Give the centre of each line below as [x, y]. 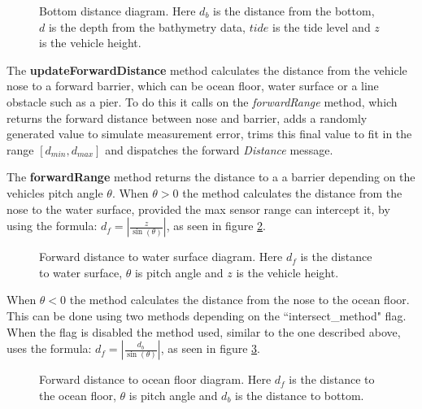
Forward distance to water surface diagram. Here [161, 257]
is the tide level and [322, 26]
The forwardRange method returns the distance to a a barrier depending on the [211, 177]
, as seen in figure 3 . [210, 348]
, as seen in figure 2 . [216, 226]
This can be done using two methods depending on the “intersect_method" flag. [207, 315]
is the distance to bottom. [300, 395]
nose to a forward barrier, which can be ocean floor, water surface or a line [193, 86]
